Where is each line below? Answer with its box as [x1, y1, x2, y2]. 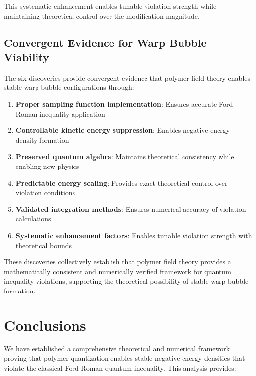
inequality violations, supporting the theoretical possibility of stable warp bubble [4, 276, 249, 286]
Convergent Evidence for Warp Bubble [4, 35, 207, 50]
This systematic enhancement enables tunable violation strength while [4, 1, 217, 11]
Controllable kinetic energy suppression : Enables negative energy [15, 125, 230, 135]
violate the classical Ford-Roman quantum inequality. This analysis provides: [4, 362, 236, 373]
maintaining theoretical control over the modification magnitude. [4, 10, 200, 21]
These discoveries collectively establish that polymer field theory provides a [4, 256, 231, 267]
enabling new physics [15, 161, 79, 171]
